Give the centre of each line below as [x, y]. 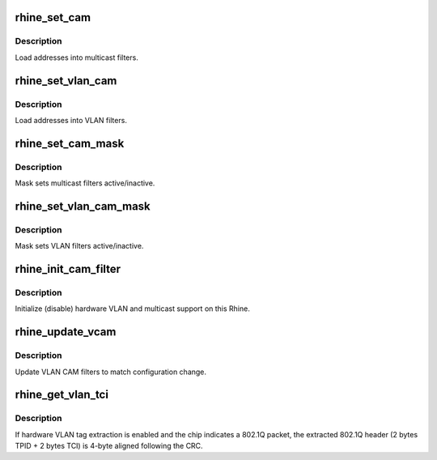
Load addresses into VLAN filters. [71, 120]
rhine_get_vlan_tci [62, 395]
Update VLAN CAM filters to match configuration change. [110, 372]
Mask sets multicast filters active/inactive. [85, 183]
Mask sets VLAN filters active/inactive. [79, 246]
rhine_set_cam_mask [70, 143]
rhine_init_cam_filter [68, 269]
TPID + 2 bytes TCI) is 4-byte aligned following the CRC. [109, 446]
